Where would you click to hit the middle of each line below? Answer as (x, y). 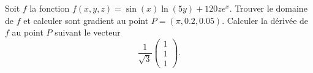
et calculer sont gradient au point (86, 20)
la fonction (50, 8)
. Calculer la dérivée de (265, 20)
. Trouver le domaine (268, 8)
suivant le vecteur (88, 32)
